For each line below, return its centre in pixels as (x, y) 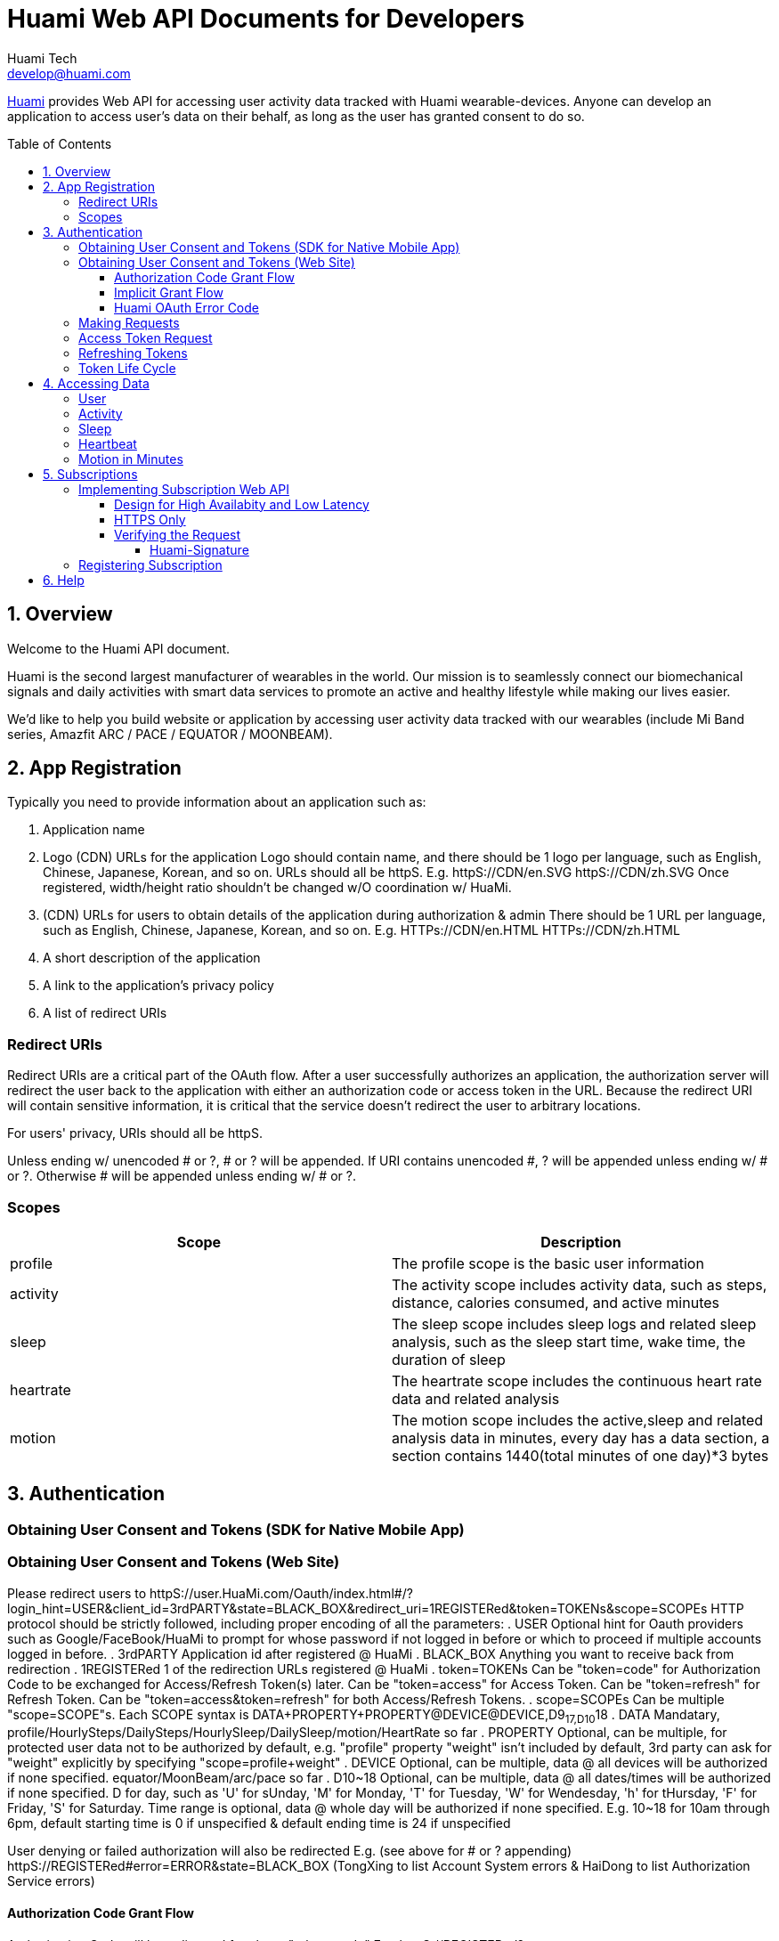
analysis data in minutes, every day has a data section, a (581, 1437)
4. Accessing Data (96, 383)
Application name (94, 830)
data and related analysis (476, 1398)
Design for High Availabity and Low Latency (242, 504)
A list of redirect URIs (105, 1013)
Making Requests (129, 322)
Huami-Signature (199, 549)
